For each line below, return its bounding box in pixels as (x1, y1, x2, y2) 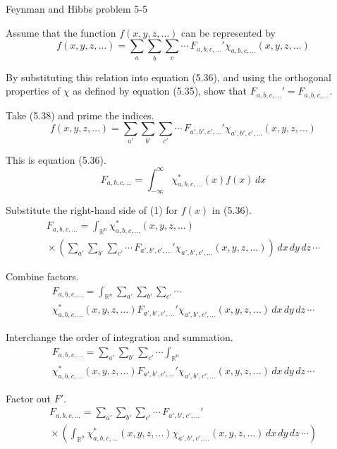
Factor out (6, 390, 51, 405)
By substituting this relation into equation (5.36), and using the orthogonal (6, 69, 331, 84)
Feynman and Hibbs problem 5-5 (6, 1, 147, 16)
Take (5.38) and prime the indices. (6, 107, 154, 122)
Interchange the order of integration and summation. (6, 330, 233, 345)
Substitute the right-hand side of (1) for (6, 203, 178, 217)
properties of (6, 83, 61, 98)
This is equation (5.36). (6, 152, 106, 167)
